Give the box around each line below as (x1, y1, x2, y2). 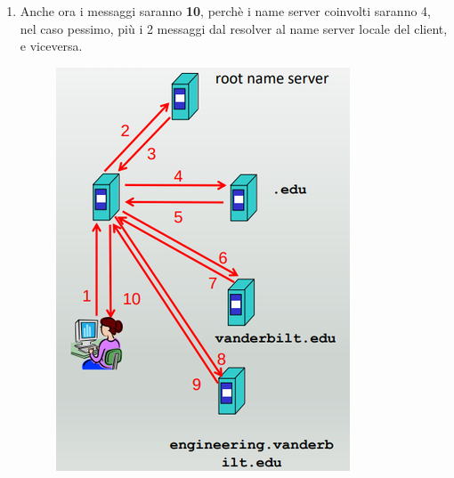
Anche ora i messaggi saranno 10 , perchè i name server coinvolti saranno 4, (20, 2, 431, 20)
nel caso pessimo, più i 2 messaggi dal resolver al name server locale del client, (20, 19, 448, 37)
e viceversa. (20, 36, 83, 55)
